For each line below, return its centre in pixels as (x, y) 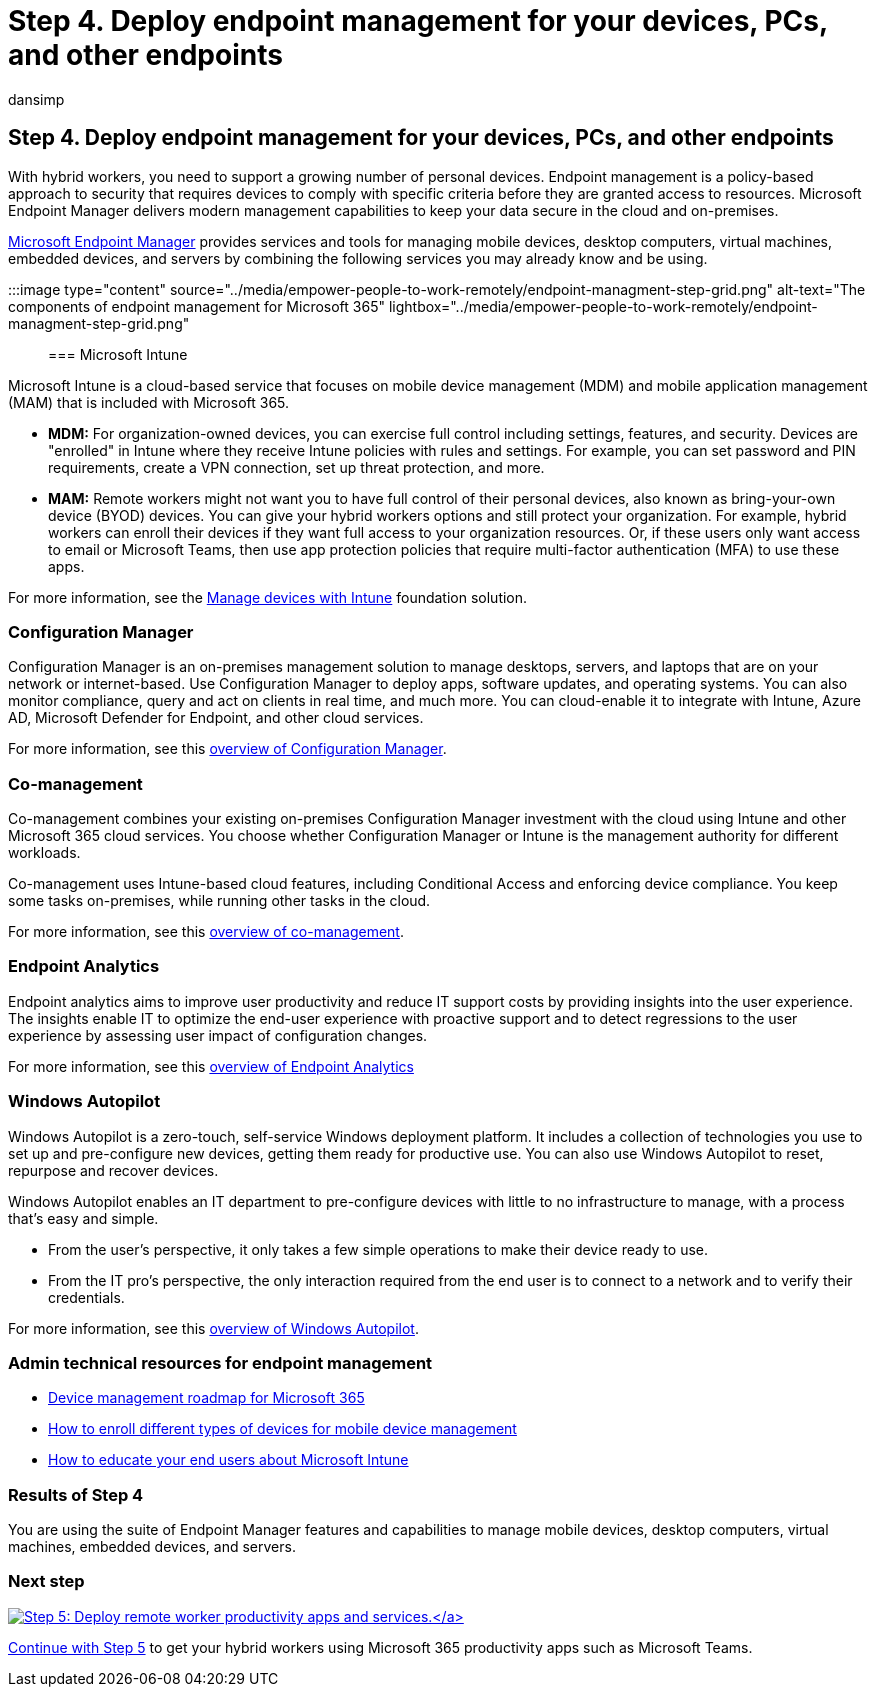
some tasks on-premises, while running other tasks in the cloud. (219, 901)
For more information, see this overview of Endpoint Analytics (211, 1066)
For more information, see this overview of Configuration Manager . (227, 749)
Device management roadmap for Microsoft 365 (206, 1398)
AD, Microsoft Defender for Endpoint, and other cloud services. (216, 718)
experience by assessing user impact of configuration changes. (218, 1035)
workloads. (44, 853)
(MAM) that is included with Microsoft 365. (149, 402)
